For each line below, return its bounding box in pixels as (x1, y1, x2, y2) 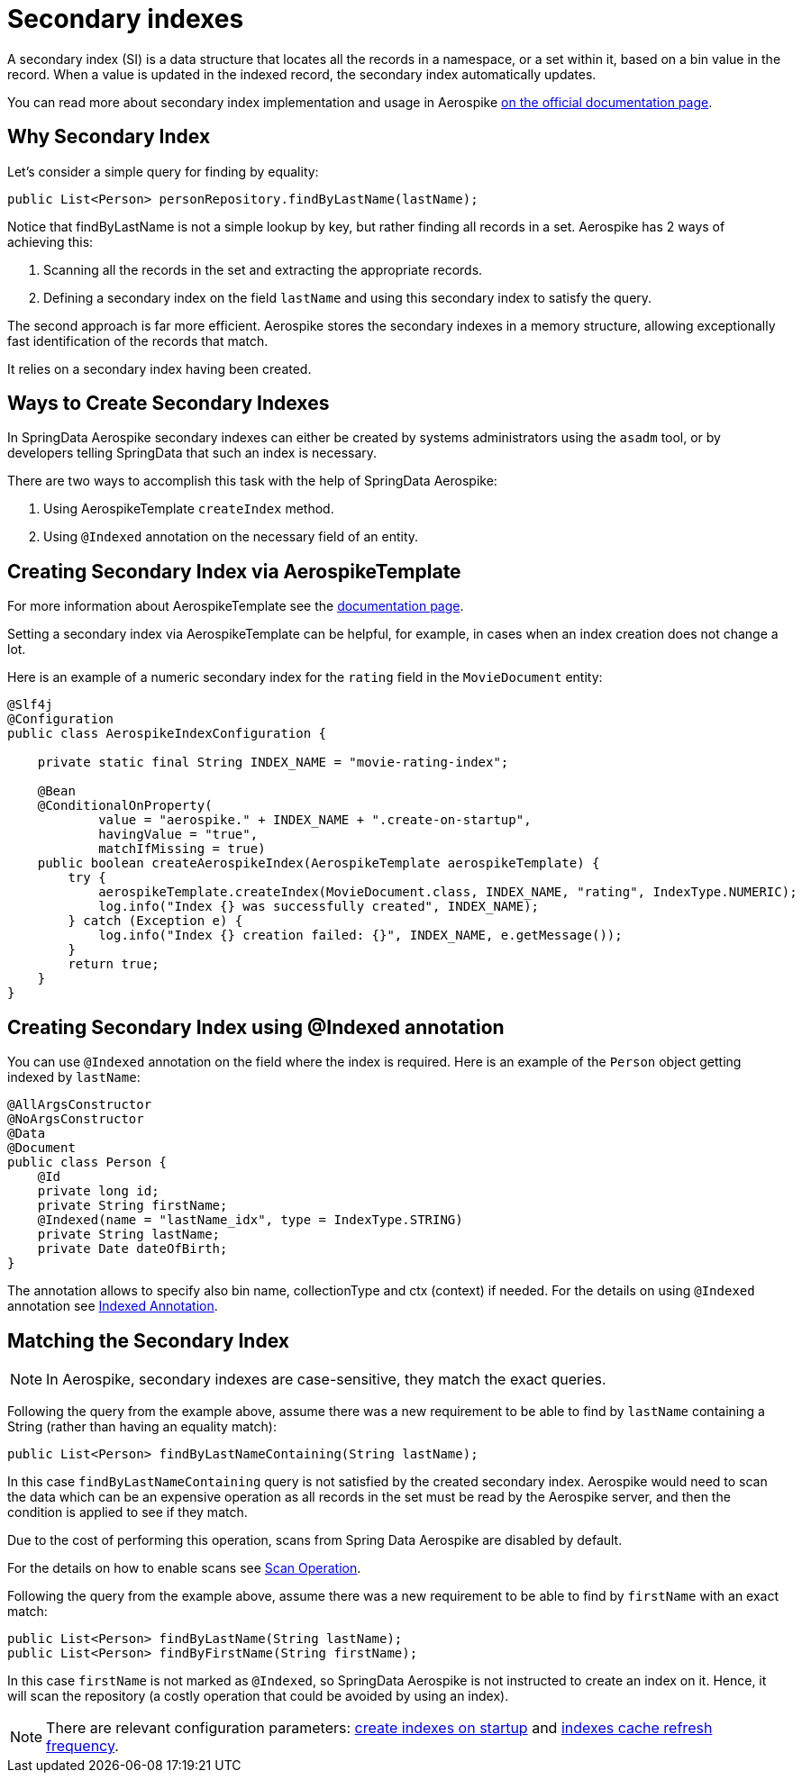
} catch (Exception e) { (68, 913, 243, 929)
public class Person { (7, 1155, 168, 1170)
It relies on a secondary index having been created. (7, 360, 312, 377)
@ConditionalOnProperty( (37, 798, 213, 813)
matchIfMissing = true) (98, 841, 266, 857)
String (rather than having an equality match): (7, 1418, 277, 1434)
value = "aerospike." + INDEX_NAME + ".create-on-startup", (98, 813, 532, 828)
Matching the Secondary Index (7, 1329, 289, 1352)
